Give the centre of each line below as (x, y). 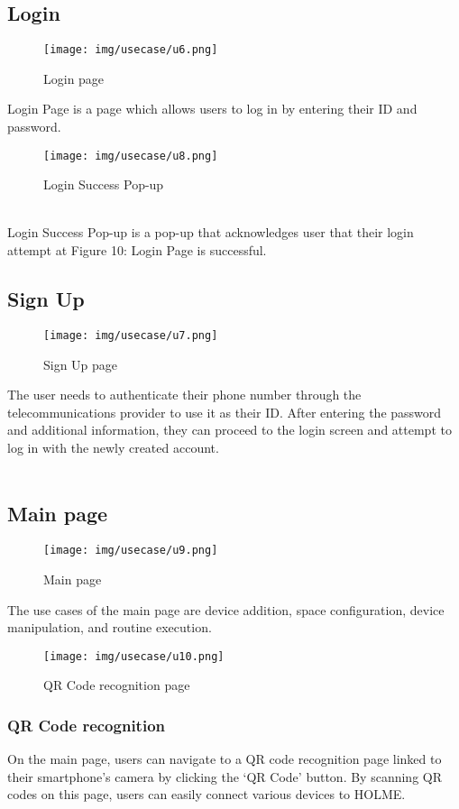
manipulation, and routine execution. (110, 627)
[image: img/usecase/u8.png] (131, 156)
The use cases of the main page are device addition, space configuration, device (226, 609)
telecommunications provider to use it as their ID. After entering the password (225, 412)
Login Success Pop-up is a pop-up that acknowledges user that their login (211, 232)
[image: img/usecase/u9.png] (131, 551)
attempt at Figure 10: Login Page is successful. (137, 250)
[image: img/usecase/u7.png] (131, 335)
